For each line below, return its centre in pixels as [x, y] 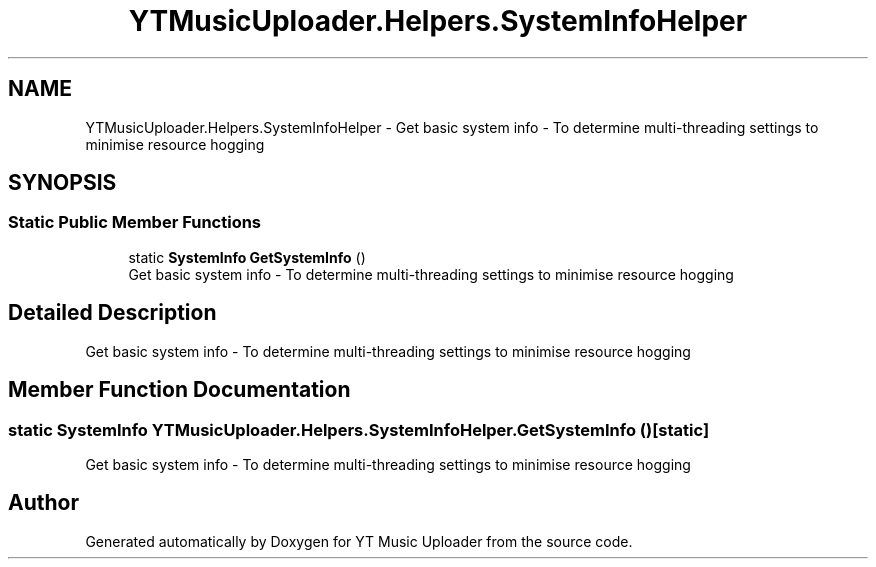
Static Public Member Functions [135, 222]
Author [43, 503]
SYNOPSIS [62, 183]
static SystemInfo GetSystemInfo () [247, 257]
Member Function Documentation [179, 390]
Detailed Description [112, 313]
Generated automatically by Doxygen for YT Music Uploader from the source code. [359, 541]
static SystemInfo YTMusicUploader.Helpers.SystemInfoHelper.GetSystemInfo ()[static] [359, 429]
